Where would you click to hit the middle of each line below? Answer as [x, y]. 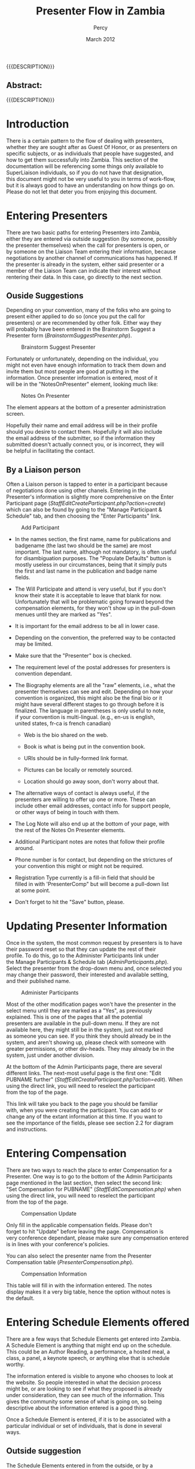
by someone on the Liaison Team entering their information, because [91, 251]
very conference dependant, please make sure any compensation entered [97, 1238]
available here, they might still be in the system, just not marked [85, 1030]
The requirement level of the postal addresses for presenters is [92, 667]
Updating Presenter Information [87, 926]
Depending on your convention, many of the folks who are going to [89, 310]
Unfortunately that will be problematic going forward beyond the [94, 602]
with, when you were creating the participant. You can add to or [85, 1110]
